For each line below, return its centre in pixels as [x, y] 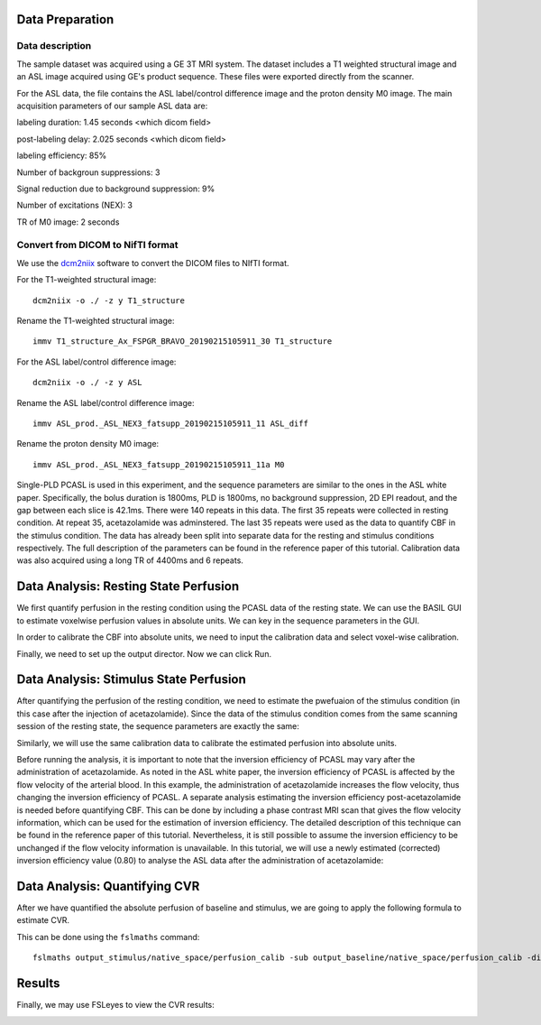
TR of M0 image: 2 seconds [68, 222]
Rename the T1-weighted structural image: [96, 320]
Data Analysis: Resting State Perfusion [128, 586]
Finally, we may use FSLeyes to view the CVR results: [116, 1005]
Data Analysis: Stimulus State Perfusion [132, 680]
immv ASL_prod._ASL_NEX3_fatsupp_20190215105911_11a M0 [159, 464]
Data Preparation [65, 19]
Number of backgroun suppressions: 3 [88, 172]
